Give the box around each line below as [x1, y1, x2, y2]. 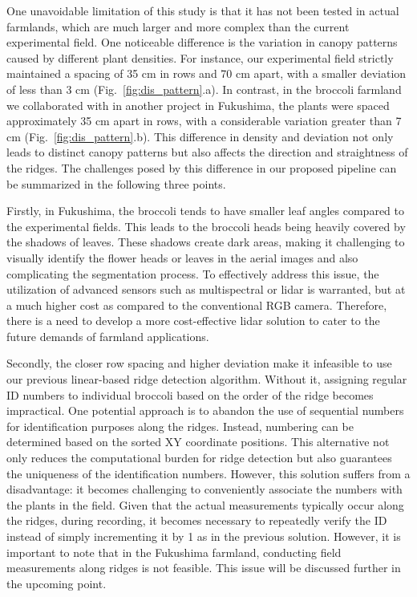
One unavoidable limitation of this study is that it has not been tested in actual [6, 2, 399, 18]
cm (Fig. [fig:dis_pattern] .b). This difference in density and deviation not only [6, 128, 394, 144]
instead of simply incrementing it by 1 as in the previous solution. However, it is [6, 528, 401, 544]
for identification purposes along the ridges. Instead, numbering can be [6, 417, 354, 434]
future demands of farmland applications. [6, 327, 209, 344]
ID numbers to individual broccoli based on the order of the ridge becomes [6, 386, 374, 403]
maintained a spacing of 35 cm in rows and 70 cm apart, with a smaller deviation [6, 65, 407, 82]
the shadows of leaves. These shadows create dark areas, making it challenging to [6, 234, 405, 250]
